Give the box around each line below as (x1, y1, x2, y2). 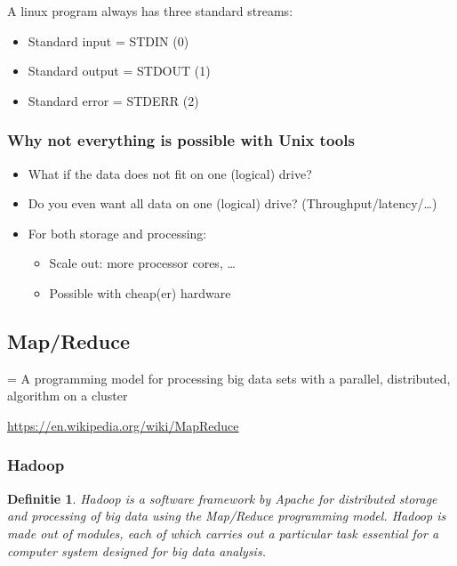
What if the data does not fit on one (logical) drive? (28, 164, 312, 182)
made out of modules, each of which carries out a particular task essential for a (7, 523, 439, 542)
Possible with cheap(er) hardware (49, 283, 231, 302)
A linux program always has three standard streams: (7, 2, 293, 20)
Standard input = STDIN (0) (28, 31, 189, 50)
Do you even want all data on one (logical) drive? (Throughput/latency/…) (28, 194, 437, 213)
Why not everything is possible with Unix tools (7, 129, 355, 151)
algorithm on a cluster (7, 386, 128, 405)
